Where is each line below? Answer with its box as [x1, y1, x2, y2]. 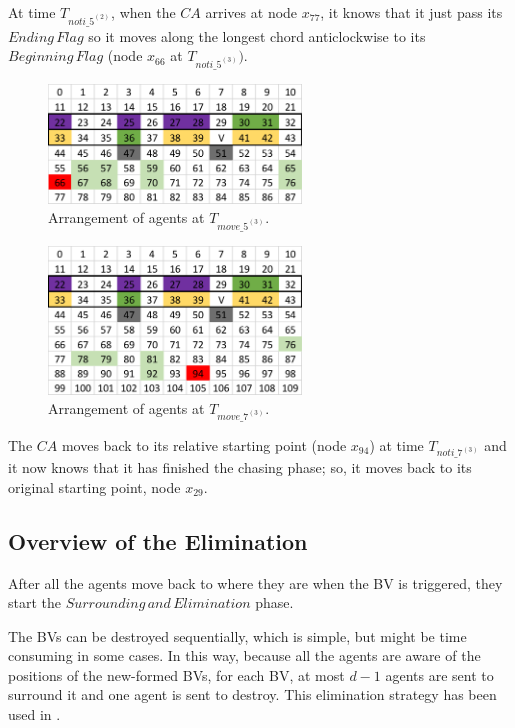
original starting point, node [8, 476, 181, 497]
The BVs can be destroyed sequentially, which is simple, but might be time [8, 625, 467, 646]
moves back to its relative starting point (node [61, 434, 347, 455]
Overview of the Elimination [8, 525, 308, 556]
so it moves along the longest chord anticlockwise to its [88, 25, 426, 46]
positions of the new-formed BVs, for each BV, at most [8, 664, 345, 685]
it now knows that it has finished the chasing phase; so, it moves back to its [8, 457, 472, 478]
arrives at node [205, 2, 298, 22]
